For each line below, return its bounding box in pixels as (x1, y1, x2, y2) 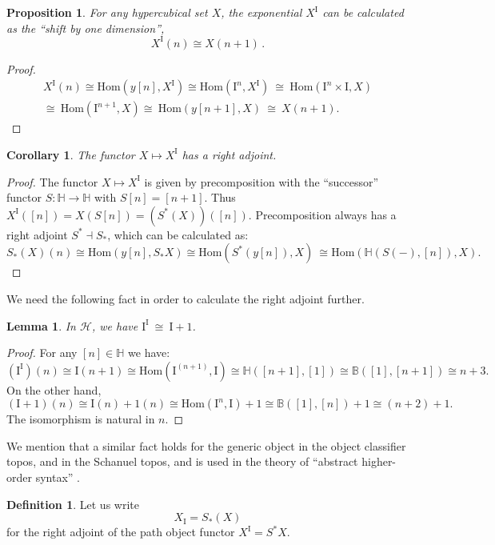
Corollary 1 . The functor (6, 146, 135, 162)
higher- (361, 453, 397, 470)
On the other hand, (6, 381, 102, 398)
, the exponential (221, 4, 302, 20)
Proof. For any (6, 344, 78, 361)
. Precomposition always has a (248, 206, 397, 222)
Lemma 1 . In (6, 317, 76, 334)
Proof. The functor (6, 173, 98, 190)
